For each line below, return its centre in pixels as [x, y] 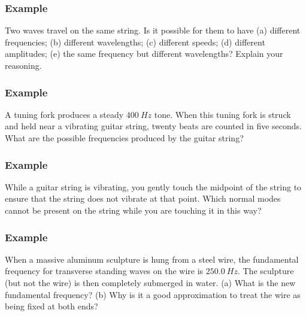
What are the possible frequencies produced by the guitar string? [124, 138]
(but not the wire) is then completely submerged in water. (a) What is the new [150, 282]
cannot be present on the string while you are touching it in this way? [133, 210]
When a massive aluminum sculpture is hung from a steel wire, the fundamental [152, 259]
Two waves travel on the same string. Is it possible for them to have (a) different [153, 30]
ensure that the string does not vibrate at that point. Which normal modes [143, 198]
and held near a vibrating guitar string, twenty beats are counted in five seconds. [153, 126]
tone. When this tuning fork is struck [222, 114]
